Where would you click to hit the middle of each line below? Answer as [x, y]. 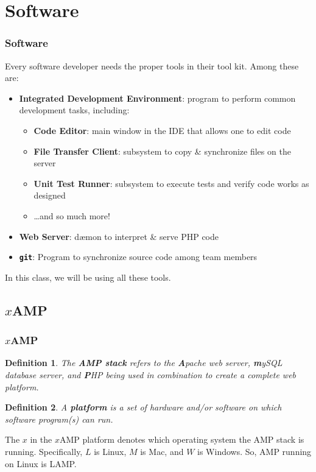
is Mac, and [162, 451]
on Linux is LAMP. [41, 463]
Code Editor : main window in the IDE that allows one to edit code [162, 130]
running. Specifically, [44, 451]
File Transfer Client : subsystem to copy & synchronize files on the [162, 151]
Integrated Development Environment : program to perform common [157, 98]
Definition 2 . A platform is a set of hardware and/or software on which [143, 407]
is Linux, [110, 451]
